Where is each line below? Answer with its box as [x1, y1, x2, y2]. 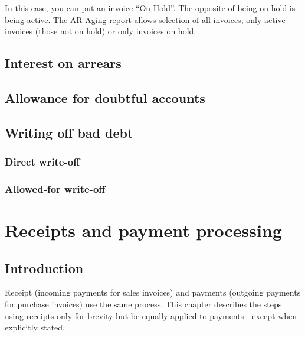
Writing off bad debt [5, 123, 133, 141]
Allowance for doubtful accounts [5, 88, 205, 106]
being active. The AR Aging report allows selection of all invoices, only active [5, 13, 286, 25]
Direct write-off [5, 154, 80, 169]
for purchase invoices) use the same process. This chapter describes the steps [5, 297, 282, 310]
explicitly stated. [5, 321, 65, 333]
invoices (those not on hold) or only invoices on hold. [5, 25, 196, 37]
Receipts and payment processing [5, 218, 282, 242]
